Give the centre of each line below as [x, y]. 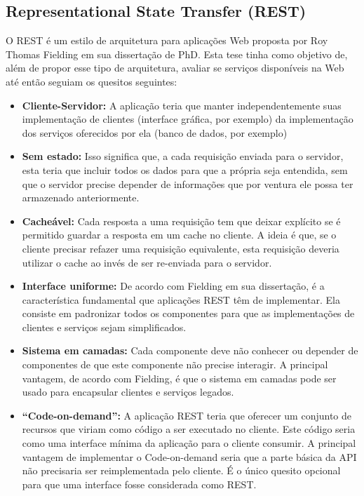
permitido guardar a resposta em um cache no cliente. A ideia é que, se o [179, 235]
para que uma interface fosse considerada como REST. [139, 484]
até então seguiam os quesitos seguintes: [92, 81]
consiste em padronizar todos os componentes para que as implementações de [188, 313]
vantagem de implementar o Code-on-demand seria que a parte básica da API [189, 456]
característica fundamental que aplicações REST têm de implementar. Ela [181, 299]
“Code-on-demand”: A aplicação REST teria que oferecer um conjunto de [187, 415]
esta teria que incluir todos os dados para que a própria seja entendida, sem [185, 169]
